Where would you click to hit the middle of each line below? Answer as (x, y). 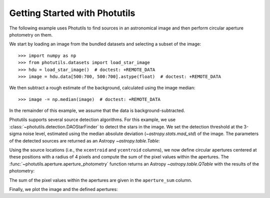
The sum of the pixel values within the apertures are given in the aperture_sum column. (101, 180)
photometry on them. (31, 34)
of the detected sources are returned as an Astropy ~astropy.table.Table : (84, 140)
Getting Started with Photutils (72, 13)
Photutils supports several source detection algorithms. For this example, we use (92, 119)
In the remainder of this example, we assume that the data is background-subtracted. (97, 110)
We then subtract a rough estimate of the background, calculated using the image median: (102, 88)
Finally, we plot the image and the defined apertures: (63, 189)
